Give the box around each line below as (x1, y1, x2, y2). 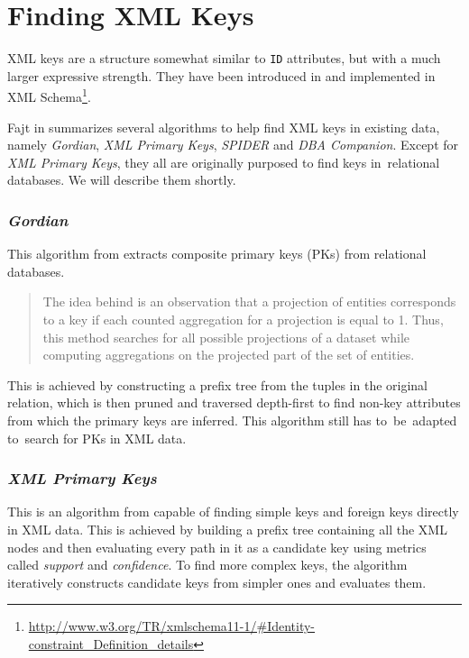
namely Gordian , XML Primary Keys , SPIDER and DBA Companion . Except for (7, 135, 459, 154)
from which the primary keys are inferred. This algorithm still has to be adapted (7, 410, 457, 429)
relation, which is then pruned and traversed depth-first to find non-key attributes (7, 393, 461, 412)
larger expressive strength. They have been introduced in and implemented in (7, 66, 436, 85)
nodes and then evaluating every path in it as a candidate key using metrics (7, 537, 427, 556)
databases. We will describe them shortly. (7, 170, 236, 189)
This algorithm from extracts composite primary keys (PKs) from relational (7, 244, 427, 263)
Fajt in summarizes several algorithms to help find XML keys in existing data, (7, 117, 440, 136)
